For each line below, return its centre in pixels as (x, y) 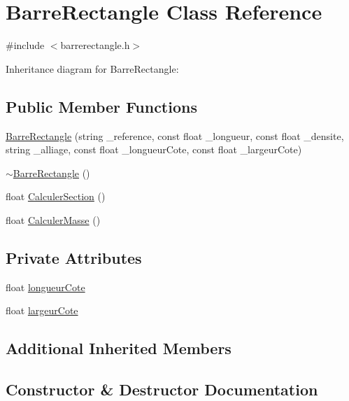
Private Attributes (74, 257)
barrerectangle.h (95, 45)
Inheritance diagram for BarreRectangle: (92, 68)
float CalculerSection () (56, 196)
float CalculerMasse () (53, 219)
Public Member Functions (101, 106)
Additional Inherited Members (119, 348)
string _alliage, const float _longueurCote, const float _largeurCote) (154, 149)
